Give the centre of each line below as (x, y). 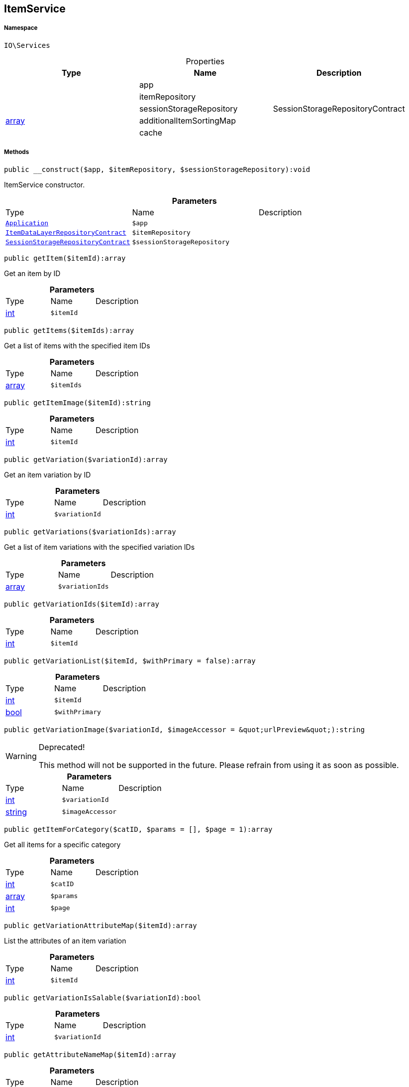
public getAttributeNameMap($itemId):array (90, 1054)
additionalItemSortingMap (188, 120)
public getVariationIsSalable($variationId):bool (103, 998)
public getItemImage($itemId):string (78, 402)
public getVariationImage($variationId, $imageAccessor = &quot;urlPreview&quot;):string (184, 729)
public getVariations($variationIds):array (90, 532)
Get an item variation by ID (48, 474)
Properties (205, 61)
